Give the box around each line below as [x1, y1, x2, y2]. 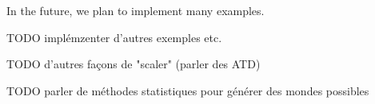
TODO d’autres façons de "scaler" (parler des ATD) [6, 56, 261, 72]
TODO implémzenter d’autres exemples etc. [6, 29, 222, 45]
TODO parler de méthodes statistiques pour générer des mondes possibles [6, 82, 369, 98]
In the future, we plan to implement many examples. [6, 2, 265, 18]
